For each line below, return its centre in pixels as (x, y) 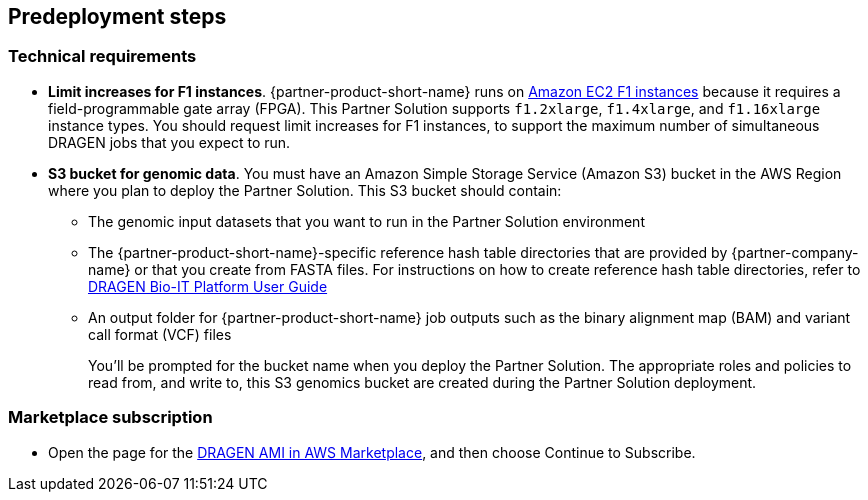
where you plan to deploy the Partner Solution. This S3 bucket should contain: (305, 190)
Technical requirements (102, 56)
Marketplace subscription (110, 417)
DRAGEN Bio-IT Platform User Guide (208, 286)
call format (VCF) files (160, 334)
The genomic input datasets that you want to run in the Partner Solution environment (366, 221)
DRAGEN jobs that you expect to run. (169, 142)
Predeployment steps (117, 16)
